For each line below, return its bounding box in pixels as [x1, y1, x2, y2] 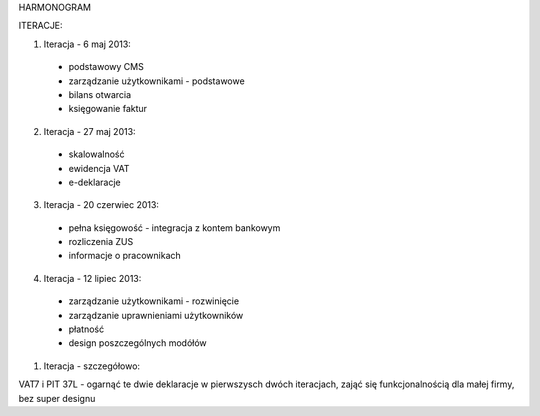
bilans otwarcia [68, 88, 132, 100]
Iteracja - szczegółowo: [43, 360, 140, 372]
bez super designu [18, 392, 96, 404]
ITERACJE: [18, 20, 64, 32]
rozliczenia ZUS [68, 236, 134, 248]
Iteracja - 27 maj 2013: [43, 125, 136, 137]
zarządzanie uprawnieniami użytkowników [68, 309, 244, 321]
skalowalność [68, 148, 125, 160]
